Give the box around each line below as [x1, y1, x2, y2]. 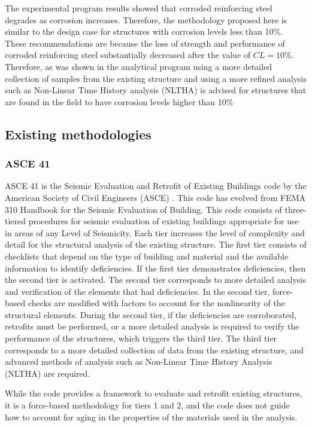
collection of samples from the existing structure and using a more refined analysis [5, 72, 307, 84]
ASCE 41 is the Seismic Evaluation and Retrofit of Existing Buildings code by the [5, 179, 307, 192]
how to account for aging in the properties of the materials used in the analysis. [5, 410, 298, 423]
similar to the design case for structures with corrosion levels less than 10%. [5, 25, 283, 38]
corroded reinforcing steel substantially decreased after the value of [5, 48, 251, 61]
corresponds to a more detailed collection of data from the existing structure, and [5, 343, 304, 356]
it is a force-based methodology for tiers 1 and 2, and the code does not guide [5, 399, 290, 411]
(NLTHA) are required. [5, 367, 90, 379]
